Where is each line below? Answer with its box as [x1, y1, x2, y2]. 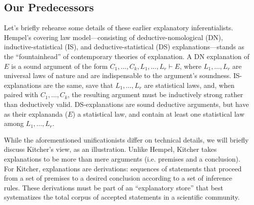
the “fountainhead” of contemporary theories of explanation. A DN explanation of [4, 51, 250, 61]
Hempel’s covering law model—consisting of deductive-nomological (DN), [4, 32, 223, 42]
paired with [4, 89, 39, 100]
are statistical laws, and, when [144, 80, 234, 90]
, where [179, 61, 202, 71]
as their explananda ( [4, 108, 68, 119]
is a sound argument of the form [11, 61, 108, 71]
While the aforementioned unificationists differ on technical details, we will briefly [4, 134, 249, 144]
